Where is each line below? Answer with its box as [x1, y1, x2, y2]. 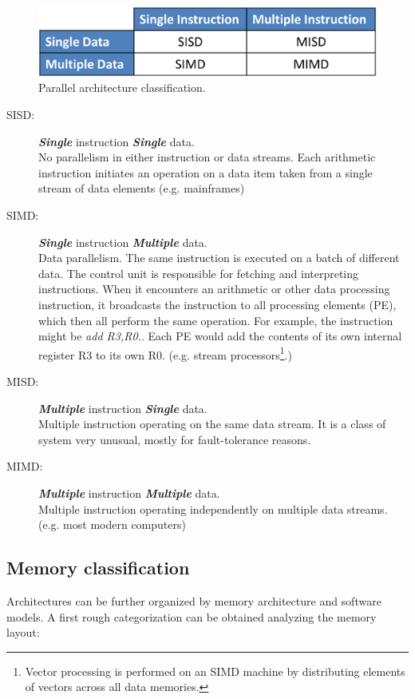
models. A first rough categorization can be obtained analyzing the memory [6, 608, 377, 625]
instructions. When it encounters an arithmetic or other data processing [38, 280, 390, 297]
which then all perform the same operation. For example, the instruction [38, 312, 393, 328]
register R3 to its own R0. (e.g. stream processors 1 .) [38, 344, 292, 363]
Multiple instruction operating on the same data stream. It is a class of [38, 415, 386, 432]
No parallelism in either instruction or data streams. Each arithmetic [38, 149, 376, 165]
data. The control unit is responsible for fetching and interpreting [38, 264, 359, 281]
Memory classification [6, 555, 190, 580]
